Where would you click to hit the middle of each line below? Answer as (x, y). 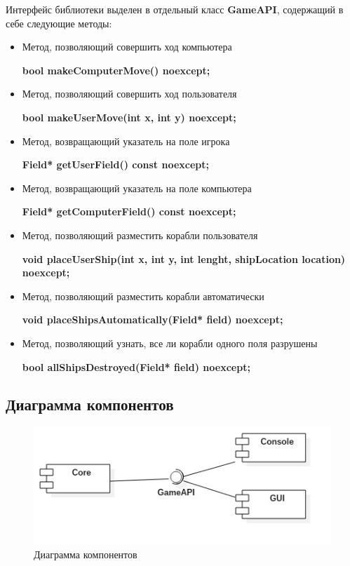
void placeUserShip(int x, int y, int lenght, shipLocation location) (184, 258)
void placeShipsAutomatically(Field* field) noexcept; (153, 319)
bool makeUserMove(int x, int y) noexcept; (129, 117)
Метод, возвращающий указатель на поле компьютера (137, 188)
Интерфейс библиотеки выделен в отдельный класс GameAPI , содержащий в (175, 9)
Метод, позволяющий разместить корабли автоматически (143, 296)
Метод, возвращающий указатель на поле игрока (126, 141)
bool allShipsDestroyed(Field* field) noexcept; (136, 366)
